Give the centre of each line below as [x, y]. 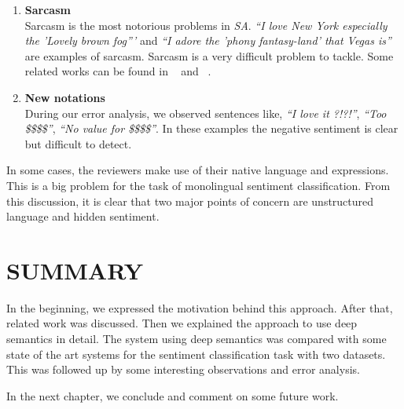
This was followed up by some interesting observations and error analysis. [183, 369]
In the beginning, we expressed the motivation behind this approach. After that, [200, 307]
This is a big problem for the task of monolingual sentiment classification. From [198, 185]
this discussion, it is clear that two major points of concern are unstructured [190, 201]
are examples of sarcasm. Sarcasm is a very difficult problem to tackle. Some [209, 55]
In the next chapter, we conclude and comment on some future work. [173, 395]
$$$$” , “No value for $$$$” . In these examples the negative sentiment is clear [211, 128]
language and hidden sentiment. [83, 216]
